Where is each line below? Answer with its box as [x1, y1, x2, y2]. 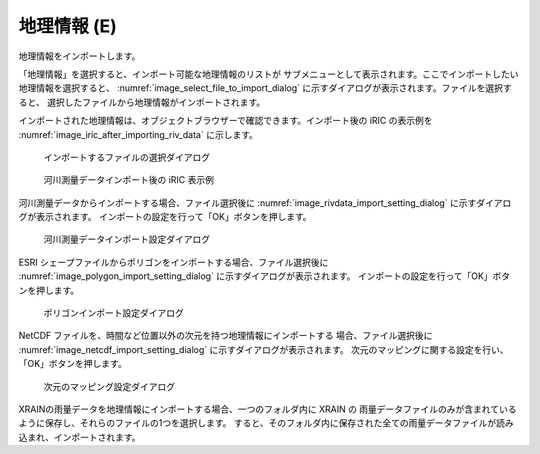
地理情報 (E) [18, 15, 117, 37]
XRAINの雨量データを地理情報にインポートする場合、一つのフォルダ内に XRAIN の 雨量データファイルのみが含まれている [18, 403, 517, 415]
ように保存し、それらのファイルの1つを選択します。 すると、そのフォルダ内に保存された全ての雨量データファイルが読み [18, 417, 514, 429]
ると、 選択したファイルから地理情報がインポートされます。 [18, 96, 265, 108]
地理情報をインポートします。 [18, 50, 141, 62]
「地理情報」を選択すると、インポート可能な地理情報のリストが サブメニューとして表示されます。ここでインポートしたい [18, 68, 519, 80]
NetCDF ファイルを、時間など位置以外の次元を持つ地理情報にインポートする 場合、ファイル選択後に [18, 330, 433, 342]
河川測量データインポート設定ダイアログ [43, 233, 210, 245]
